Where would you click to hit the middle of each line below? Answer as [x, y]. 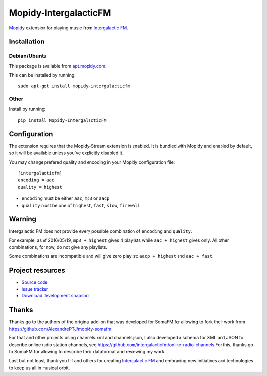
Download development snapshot [56, 296]
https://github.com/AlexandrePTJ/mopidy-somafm [60, 329]
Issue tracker [35, 289]
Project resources [37, 270]
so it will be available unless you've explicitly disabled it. [66, 153]
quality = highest [40, 187]
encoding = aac [36, 180]
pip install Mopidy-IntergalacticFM [62, 120]
